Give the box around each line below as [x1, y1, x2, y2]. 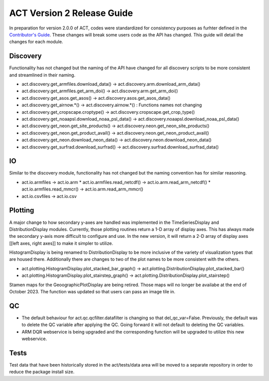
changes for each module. [9, 39, 63, 45]
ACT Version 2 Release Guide [9, 7, 133, 18]
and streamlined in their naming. [9, 72, 76, 78]
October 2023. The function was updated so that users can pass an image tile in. [9, 289, 175, 295]
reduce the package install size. [9, 369, 75, 375]
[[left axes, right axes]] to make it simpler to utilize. [9, 240, 113, 246]
